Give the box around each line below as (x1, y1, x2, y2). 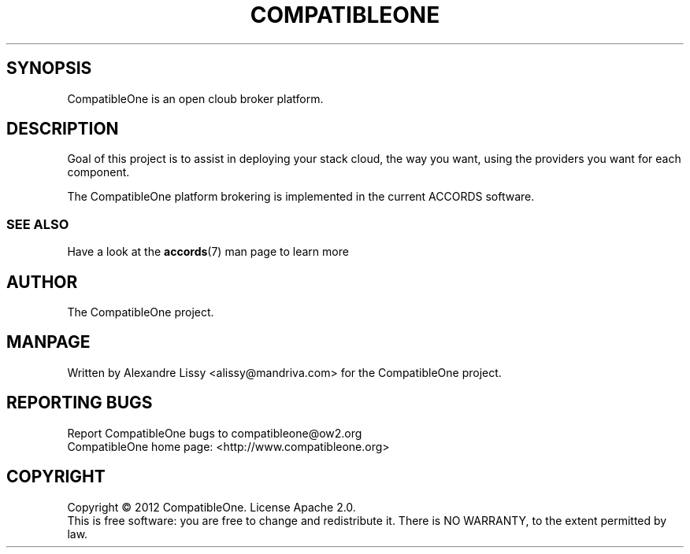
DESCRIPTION (6, 119, 119, 139)
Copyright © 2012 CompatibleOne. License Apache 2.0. (67, 500, 356, 514)
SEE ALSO (6, 216, 69, 232)
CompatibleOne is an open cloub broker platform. (67, 91, 324, 105)
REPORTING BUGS (6, 393, 153, 413)
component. (67, 165, 130, 179)
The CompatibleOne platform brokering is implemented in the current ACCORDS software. (67, 190, 535, 204)
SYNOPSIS (6, 58, 92, 79)
